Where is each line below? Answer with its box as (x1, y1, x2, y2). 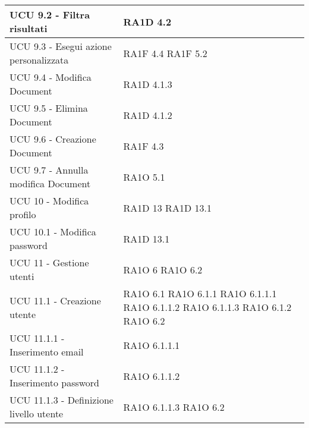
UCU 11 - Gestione (10, 256, 89, 269)
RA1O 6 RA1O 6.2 (123, 262, 203, 276)
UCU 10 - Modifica (10, 194, 89, 207)
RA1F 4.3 (123, 139, 164, 153)
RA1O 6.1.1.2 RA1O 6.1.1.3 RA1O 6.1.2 (123, 300, 292, 314)
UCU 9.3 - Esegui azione (10, 39, 112, 53)
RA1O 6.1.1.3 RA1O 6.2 (123, 399, 225, 414)
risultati (10, 21, 48, 35)
